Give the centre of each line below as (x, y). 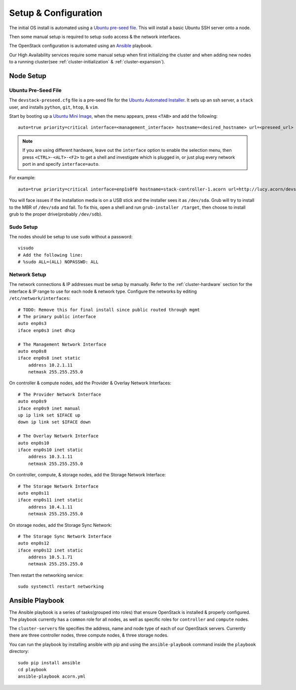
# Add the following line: (51, 255)
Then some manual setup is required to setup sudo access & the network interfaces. (95, 37)
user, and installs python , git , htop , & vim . (54, 107)
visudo (26, 248)
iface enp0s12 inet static (51, 550)
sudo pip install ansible (49, 663)
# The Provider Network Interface (59, 394)
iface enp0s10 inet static (51, 450)
